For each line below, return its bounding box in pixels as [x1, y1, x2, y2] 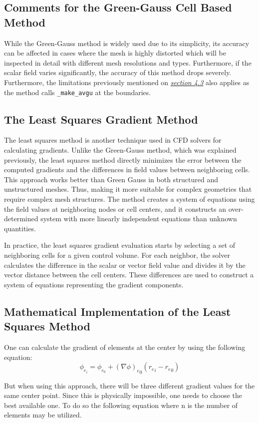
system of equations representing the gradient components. [4, 279, 184, 289]
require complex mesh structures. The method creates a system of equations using [4, 193, 255, 204]
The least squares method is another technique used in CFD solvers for [4, 135, 222, 145]
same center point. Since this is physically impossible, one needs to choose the [4, 390, 242, 400]
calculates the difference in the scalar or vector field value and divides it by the [4, 259, 246, 270]
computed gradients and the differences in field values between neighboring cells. [4, 164, 250, 175]
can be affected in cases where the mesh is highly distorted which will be [4, 48, 226, 58]
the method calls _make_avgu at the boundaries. [4, 87, 151, 97]
